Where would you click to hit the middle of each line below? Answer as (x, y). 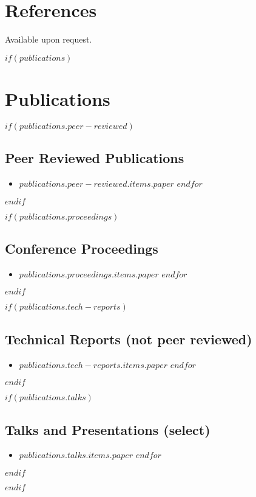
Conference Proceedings (82, 248)
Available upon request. (49, 39)
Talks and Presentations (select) (108, 429)
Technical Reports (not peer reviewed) (129, 339)
